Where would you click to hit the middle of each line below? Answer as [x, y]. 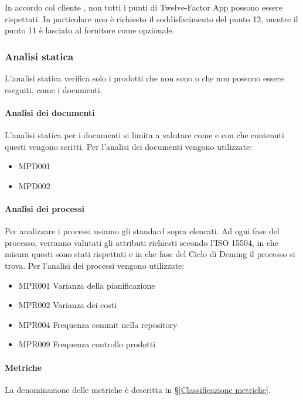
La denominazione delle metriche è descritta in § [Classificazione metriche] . [138, 389]
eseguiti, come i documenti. [54, 89]
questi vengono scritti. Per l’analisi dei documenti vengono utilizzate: [129, 146]
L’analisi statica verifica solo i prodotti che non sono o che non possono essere [144, 78]
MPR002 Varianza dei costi [68, 305]
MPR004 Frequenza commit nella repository [98, 324]
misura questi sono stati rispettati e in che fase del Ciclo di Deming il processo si [150, 254]
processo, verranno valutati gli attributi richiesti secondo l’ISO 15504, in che [142, 242]
